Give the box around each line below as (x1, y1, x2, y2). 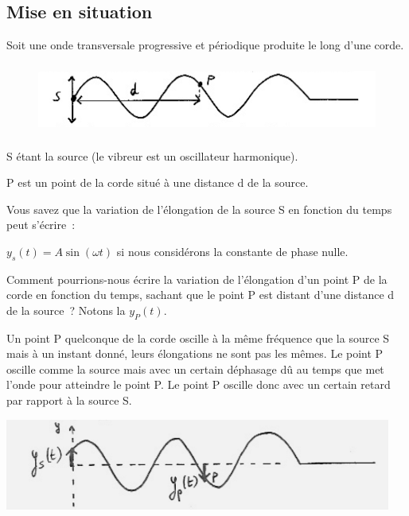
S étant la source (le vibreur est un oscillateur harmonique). (6, 147, 298, 164)
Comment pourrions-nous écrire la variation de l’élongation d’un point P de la (6, 270, 388, 287)
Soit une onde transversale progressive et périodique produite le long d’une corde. (6, 37, 404, 53)
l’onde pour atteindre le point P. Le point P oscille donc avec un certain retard (6, 376, 391, 393)
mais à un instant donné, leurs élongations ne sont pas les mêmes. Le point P (6, 345, 384, 362)
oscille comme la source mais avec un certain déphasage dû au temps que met (6, 360, 384, 377)
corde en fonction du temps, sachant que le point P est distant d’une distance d (6, 286, 395, 303)
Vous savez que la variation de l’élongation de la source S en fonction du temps (6, 200, 392, 217)
